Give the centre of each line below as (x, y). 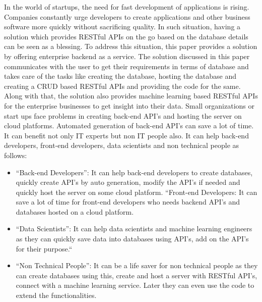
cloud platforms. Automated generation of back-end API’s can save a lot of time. (129, 125)
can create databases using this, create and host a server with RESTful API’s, (137, 275)
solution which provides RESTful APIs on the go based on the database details (126, 36)
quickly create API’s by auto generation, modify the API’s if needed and (128, 182)
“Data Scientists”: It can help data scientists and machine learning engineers (134, 229)
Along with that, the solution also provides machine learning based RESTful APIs (131, 96)
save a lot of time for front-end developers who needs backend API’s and (128, 202)
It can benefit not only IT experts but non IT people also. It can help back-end (126, 135)
